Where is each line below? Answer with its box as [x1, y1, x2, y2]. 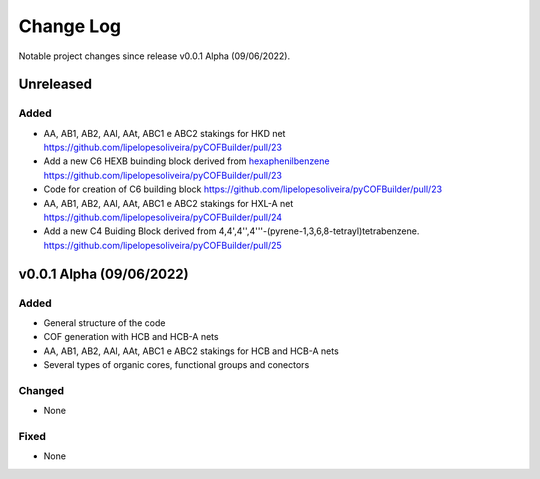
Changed [18, 383, 65, 397]
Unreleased [18, 76, 93, 93]
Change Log [18, 15, 122, 37]
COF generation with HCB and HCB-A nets [43, 331, 219, 343]
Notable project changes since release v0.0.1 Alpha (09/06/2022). [18, 50, 290, 62]
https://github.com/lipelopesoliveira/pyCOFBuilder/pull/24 [43, 211, 283, 224]
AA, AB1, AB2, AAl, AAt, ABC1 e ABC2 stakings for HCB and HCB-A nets [43, 345, 339, 357]
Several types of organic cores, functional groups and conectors [43, 359, 310, 371]
